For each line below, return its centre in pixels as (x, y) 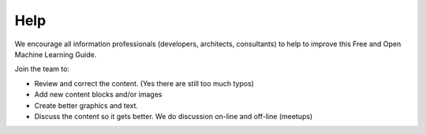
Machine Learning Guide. (56, 54)
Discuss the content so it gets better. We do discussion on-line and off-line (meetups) (174, 116)
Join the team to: (42, 69)
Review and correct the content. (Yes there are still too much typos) (144, 83)
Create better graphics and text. (86, 105)
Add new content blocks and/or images (98, 95)
